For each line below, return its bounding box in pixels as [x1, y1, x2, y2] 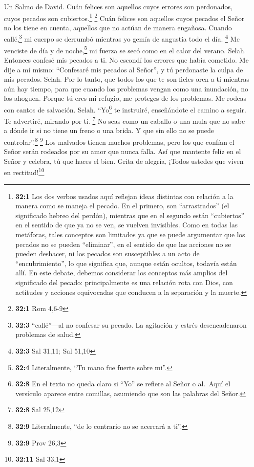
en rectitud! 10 [4, 166, 44, 178]
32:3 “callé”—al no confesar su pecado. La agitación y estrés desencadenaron [15, 319, 247, 330]
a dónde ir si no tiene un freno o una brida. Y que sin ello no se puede [4, 125, 214, 135]
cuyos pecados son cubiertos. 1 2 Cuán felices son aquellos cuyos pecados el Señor [4, 11, 245, 23]
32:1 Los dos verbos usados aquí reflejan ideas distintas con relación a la [15, 191, 233, 201]
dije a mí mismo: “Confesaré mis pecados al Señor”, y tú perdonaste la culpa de [4, 64, 243, 74]
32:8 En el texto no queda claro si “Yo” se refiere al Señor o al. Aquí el [15, 378, 231, 389]
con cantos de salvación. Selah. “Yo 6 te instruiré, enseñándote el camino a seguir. [4, 103, 246, 114]
